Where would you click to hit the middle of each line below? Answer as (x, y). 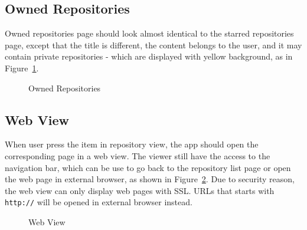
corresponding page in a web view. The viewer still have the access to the (138, 155)
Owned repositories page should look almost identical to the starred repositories (149, 33)
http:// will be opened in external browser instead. (99, 202)
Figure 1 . (22, 68)
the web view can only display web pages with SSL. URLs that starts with (140, 190)
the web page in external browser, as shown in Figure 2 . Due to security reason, (150, 179)
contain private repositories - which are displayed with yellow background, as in (149, 56)
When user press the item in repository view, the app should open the (132, 144)
